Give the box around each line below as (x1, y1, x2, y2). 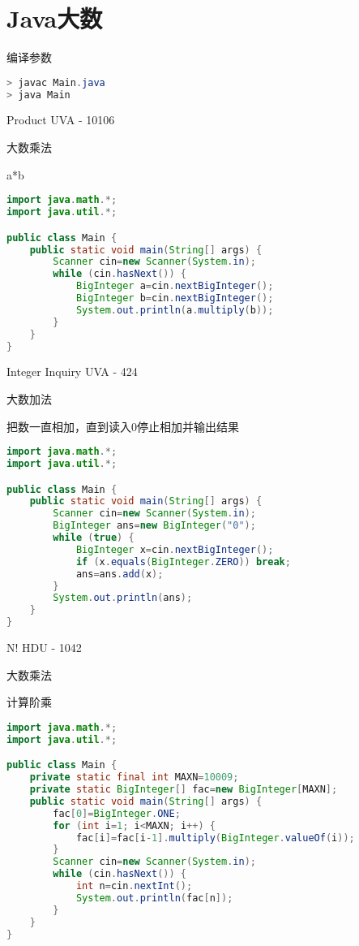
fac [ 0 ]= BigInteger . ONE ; (53, 807, 181, 819)
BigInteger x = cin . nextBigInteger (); (75, 543, 274, 555)
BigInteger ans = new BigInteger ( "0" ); (53, 520, 256, 532)
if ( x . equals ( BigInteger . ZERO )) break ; (75, 555, 291, 568)
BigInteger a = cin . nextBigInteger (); (75, 280, 274, 292)
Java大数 (6, 2, 103, 35)
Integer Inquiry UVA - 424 (6, 363, 138, 380)
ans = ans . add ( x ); (75, 568, 164, 580)
